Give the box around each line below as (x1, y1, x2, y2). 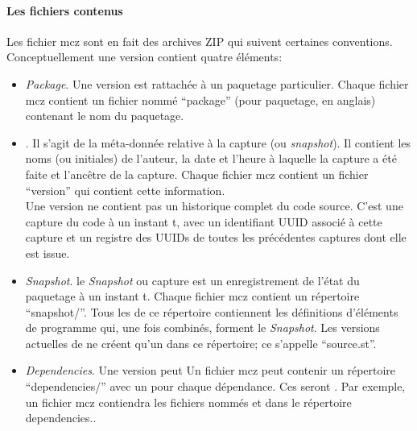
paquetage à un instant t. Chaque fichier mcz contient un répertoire (25, 288, 360, 305)
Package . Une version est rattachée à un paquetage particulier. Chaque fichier (25, 75, 409, 92)
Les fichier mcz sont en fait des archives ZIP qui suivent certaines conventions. (6, 32, 393, 49)
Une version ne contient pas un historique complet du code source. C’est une (25, 197, 403, 214)
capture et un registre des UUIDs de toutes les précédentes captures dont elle (25, 229, 407, 246)
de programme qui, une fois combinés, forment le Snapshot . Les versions (25, 319, 380, 336)
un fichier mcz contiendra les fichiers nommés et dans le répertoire (25, 393, 352, 410)
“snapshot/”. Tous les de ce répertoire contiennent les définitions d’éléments (25, 303, 398, 320)
